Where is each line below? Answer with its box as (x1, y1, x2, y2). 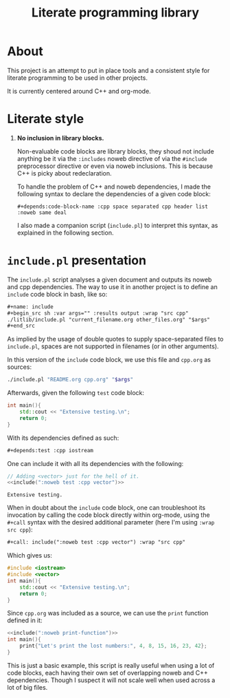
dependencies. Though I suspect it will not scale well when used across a (7, 676, 216, 684)
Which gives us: (7, 551, 53, 560)
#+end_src (7, 322, 36, 330)
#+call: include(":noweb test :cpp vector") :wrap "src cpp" (7, 539, 186, 546)
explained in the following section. (16, 229, 114, 237)
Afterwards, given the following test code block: (7, 389, 144, 397)
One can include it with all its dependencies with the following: (7, 459, 184, 467)
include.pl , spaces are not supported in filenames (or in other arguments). (7, 342, 219, 350)
